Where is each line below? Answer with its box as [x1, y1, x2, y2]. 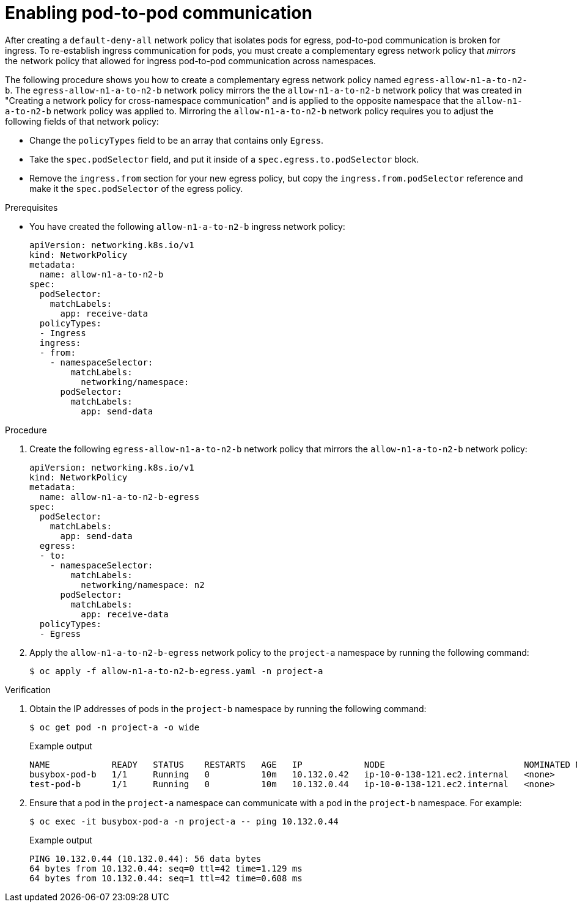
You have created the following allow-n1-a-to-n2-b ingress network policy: [29, 221, 345, 232]
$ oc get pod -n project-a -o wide [29, 722, 200, 732]
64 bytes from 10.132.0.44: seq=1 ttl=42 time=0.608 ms [29, 873, 303, 883]
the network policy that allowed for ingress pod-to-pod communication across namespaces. [5, 55, 376, 66]
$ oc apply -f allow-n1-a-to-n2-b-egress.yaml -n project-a [29, 666, 323, 676]
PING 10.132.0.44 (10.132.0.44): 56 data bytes [29, 853, 262, 864]
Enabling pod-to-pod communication [5, 2, 312, 23]
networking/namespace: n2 [81, 579, 205, 590]
